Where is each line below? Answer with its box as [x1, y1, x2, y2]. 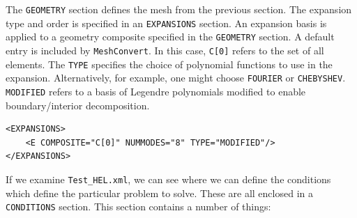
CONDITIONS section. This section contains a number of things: [6, 199, 271, 214]
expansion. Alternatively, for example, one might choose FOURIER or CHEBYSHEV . [6, 70, 346, 85]
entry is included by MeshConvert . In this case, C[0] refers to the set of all [6, 42, 324, 57]
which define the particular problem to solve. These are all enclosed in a [6, 185, 313, 200]
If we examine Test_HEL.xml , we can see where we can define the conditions [6, 171, 331, 186]
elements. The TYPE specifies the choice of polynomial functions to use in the [6, 56, 333, 71]
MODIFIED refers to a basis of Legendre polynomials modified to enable [6, 84, 306, 98]
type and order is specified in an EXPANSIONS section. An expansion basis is [6, 15, 327, 30]
